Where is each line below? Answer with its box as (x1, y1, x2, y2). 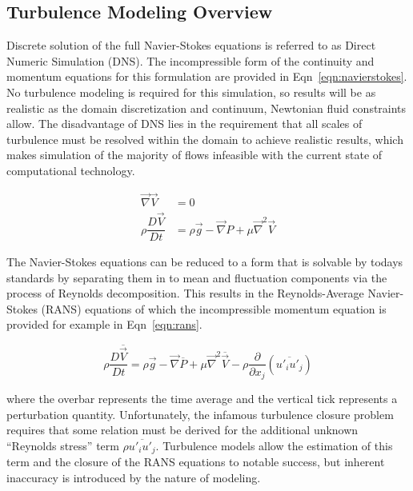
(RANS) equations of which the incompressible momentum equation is (41, 300, 387, 317)
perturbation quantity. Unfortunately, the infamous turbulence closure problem (6, 405, 394, 422)
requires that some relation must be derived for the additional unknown (6, 421, 359, 438)
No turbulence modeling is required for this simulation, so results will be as (6, 83, 376, 100)
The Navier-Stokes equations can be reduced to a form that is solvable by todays (6, 253, 403, 270)
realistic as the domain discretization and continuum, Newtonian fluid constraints (6, 99, 407, 116)
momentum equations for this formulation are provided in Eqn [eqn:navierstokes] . (6, 68, 407, 85)
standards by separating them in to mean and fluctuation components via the (6, 269, 387, 285)
